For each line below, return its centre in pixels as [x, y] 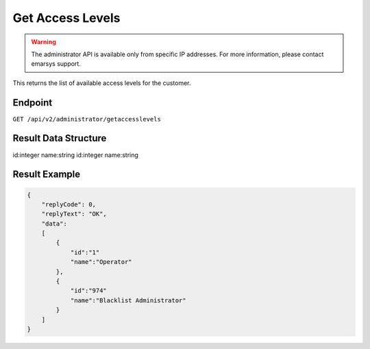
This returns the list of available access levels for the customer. [102, 83]
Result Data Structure [60, 138]
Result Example [47, 174]
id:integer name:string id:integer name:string [75, 155]
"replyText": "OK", [74, 214]
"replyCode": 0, [69, 204]
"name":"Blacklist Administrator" [128, 300]
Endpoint [33, 103]
